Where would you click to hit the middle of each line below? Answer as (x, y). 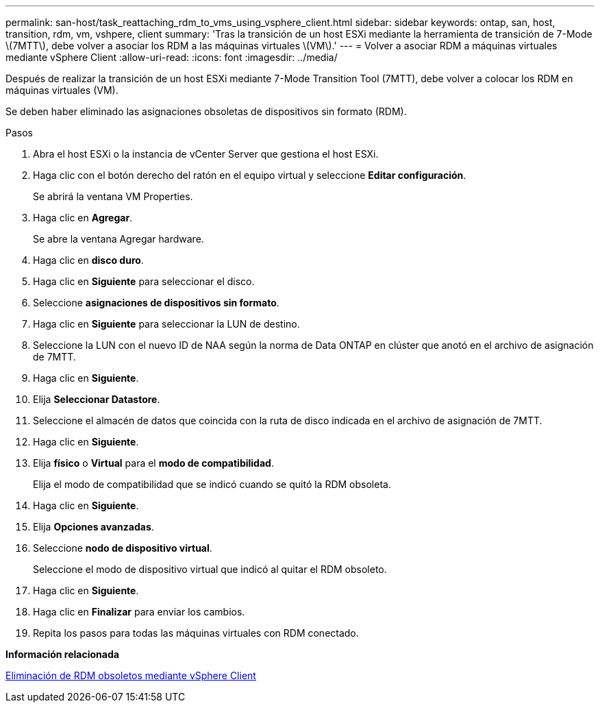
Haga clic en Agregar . (83, 218)
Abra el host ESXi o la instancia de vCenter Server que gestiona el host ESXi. (206, 154)
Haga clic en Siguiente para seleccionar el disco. (144, 281)
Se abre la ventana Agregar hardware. (118, 239)
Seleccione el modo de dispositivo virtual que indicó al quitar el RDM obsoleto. (210, 569)
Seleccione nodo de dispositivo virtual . (123, 548)
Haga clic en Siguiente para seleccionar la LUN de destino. (166, 324)
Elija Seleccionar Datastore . (97, 399)
